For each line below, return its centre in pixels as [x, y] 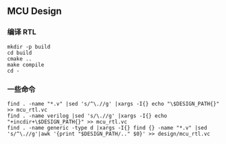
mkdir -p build [29, 47]
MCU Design [34, 11]
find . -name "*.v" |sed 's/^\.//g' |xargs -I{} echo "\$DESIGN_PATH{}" [113, 104]
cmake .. [20, 59]
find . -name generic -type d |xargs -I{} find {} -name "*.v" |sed [107, 128]
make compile [26, 64]
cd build [20, 53]
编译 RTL [22, 32]
